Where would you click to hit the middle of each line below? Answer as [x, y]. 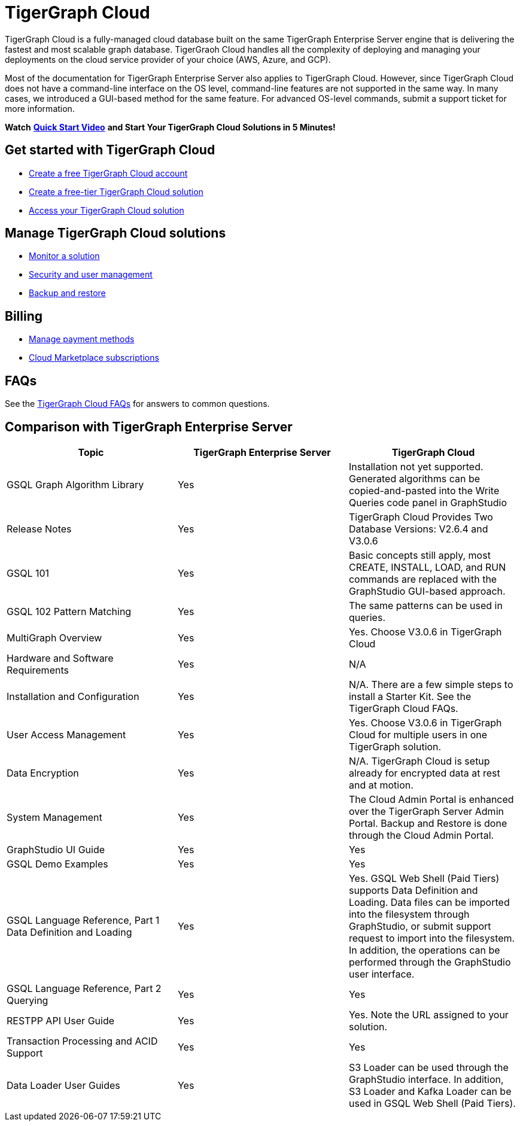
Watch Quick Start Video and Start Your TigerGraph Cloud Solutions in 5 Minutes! [170, 127]
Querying [28, 1000]
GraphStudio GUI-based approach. [427, 591]
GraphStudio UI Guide [56, 849]
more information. [40, 108]
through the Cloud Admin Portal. [421, 835]
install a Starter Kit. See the [410, 696]
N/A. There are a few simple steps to [431, 684]
